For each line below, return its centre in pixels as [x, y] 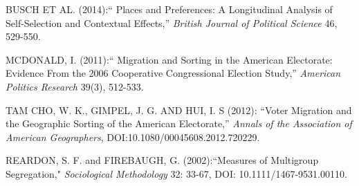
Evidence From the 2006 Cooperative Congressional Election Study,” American [173, 73]
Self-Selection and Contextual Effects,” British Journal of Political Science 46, [172, 22]
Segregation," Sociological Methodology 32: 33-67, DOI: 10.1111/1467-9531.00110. [176, 173]
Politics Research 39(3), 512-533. [75, 86]
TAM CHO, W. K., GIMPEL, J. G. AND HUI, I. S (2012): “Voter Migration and [179, 110]
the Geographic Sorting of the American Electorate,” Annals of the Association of [179, 123]
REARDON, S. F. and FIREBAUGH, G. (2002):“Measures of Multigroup [162, 160]
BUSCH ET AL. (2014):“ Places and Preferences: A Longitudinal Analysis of [169, 9]
